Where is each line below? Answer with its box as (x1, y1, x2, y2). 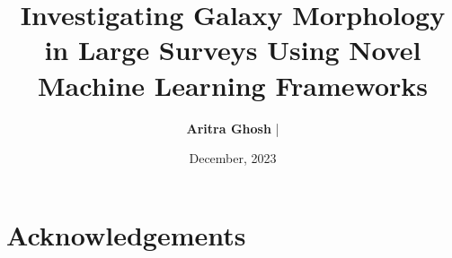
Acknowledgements (6, 216, 246, 253)
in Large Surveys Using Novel (44, 31, 421, 68)
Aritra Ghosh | (186, 118, 279, 137)
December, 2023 (189, 149, 277, 168)
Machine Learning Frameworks (38, 66, 428, 103)
